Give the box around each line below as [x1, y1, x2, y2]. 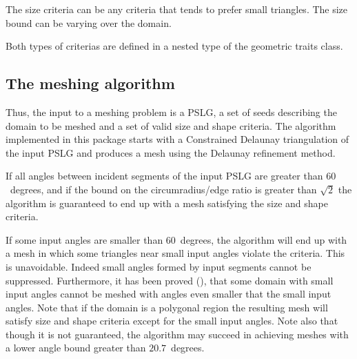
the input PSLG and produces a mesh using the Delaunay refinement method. [6, 145, 336, 159]
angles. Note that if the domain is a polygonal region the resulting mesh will [6, 300, 328, 314]
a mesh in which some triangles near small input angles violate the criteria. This [6, 246, 345, 260]
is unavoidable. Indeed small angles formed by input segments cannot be [6, 259, 312, 273]
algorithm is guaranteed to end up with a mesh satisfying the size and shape [6, 195, 328, 210]
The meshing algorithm [6, 72, 175, 94]
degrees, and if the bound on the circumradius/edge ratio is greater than [10, 182, 317, 196]
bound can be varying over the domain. [6, 15, 172, 30]
